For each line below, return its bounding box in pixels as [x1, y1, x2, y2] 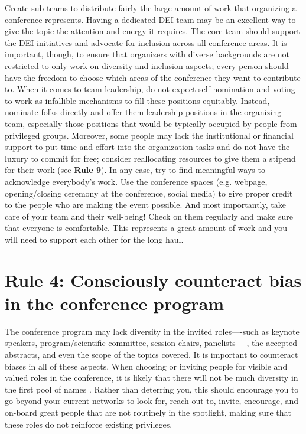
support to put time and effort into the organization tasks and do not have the [5, 141, 290, 153]
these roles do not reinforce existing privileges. [5, 417, 172, 430]
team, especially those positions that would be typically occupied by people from [5, 117, 297, 129]
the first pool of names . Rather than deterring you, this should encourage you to [5, 383, 299, 395]
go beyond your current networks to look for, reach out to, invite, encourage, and [5, 394, 298, 407]
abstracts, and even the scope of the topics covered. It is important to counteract [5, 348, 298, 360]
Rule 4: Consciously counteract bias [5, 267, 302, 292]
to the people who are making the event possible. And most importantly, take [5, 198, 286, 211]
